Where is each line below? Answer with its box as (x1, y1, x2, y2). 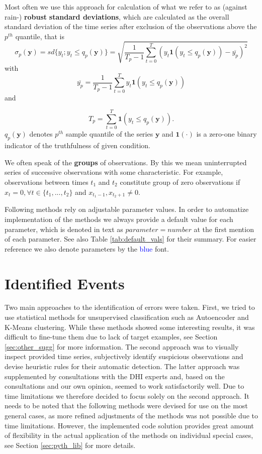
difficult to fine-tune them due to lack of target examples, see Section (5, 331, 218, 342)
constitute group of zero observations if (120, 176, 240, 187)
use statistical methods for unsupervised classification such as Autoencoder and (5, 312, 249, 322)
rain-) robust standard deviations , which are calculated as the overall (5, 11, 229, 22)
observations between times (5, 176, 89, 187)
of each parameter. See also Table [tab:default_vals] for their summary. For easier (5, 234, 256, 244)
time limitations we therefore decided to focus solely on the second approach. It (5, 390, 249, 401)
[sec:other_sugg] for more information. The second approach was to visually (5, 341, 239, 352)
